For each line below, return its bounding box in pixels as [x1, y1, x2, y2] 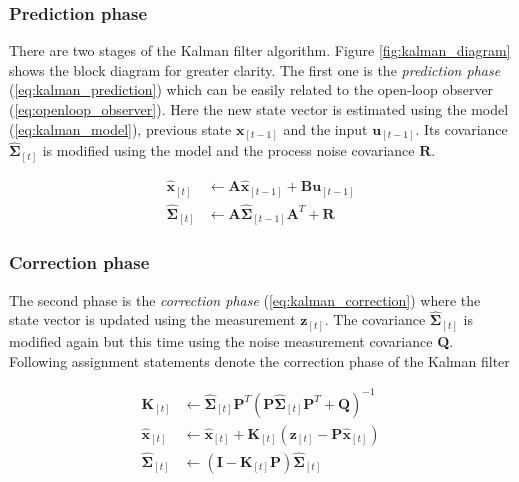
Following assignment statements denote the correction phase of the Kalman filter [9, 350, 510, 371]
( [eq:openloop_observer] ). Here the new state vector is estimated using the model [9, 99, 509, 119]
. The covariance [324, 309, 426, 330]
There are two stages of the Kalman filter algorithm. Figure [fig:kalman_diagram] [9, 40, 511, 61]
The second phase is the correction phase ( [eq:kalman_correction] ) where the [9, 289, 481, 310]
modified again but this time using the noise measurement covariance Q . [9, 330, 454, 351]
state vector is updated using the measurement [9, 309, 296, 330]
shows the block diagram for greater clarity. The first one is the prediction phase [9, 59, 501, 80]
